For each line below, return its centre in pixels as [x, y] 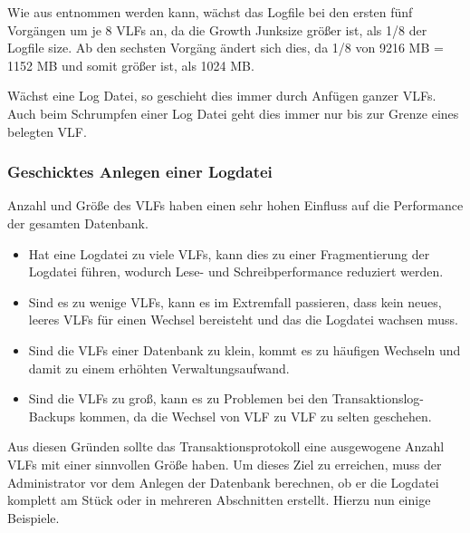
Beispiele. [34, 517]
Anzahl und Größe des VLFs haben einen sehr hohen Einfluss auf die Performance [235, 205]
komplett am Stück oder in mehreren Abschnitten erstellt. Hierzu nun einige [219, 500]
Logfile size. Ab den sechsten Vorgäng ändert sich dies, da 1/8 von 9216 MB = [225, 48]
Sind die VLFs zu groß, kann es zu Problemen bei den [178, 398]
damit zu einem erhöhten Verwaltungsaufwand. [159, 368]
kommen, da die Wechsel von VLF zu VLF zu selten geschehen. [255, 416]
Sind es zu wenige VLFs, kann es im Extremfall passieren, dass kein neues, [235, 301]
